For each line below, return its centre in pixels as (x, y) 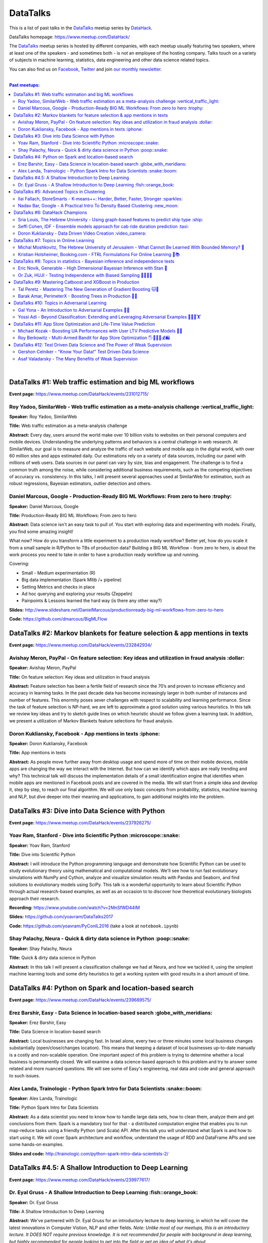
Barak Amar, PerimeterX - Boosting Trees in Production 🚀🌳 (78, 296)
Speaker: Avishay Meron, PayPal (43, 668)
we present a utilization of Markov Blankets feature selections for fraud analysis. (91, 720)
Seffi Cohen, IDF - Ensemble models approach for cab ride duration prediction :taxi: (103, 227)
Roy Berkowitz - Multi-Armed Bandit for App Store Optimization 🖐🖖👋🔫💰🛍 (94, 338)
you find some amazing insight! (41, 532)
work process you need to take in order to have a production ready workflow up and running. (104, 554)
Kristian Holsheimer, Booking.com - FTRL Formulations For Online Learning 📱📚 (99, 254)
